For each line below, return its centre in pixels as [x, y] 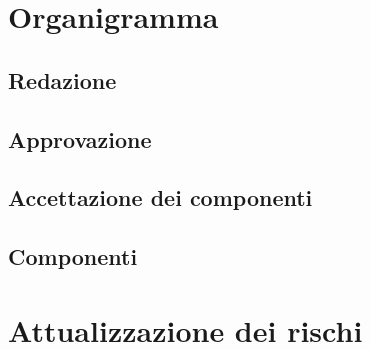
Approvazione [80, 138]
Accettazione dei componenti [160, 197]
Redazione [62, 79]
